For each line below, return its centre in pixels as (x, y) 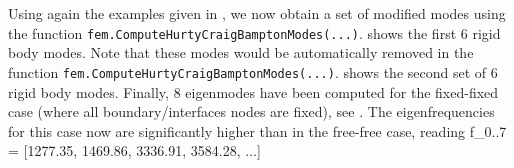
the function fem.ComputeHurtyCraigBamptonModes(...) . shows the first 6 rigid (254, 32)
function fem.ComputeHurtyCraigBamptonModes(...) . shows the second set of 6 (253, 71)
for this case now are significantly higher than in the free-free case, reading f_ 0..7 (257, 130)
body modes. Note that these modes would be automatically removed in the (241, 52)
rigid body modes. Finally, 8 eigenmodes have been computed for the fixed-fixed (253, 91)
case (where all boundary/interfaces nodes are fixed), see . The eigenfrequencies (251, 111)
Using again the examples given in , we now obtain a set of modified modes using (257, 13)
